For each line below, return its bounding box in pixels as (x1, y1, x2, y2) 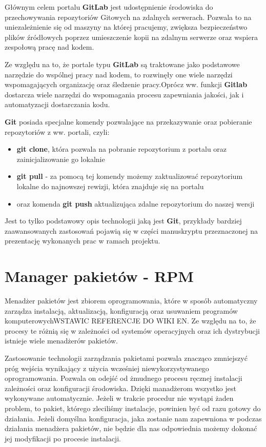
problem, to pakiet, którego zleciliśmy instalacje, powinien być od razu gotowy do (5, 402, 261, 413)
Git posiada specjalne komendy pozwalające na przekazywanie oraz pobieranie (5, 116, 252, 127)
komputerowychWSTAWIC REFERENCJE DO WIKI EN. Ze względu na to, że (5, 315, 256, 326)
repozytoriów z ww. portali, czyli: (5, 126, 110, 137)
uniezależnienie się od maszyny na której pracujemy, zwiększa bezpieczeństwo (5, 22, 248, 32)
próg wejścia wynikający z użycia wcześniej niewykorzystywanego (5, 362, 209, 373)
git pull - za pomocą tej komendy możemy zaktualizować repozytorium (16, 171, 243, 181)
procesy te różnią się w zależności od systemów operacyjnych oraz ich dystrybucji (5, 325, 260, 336)
